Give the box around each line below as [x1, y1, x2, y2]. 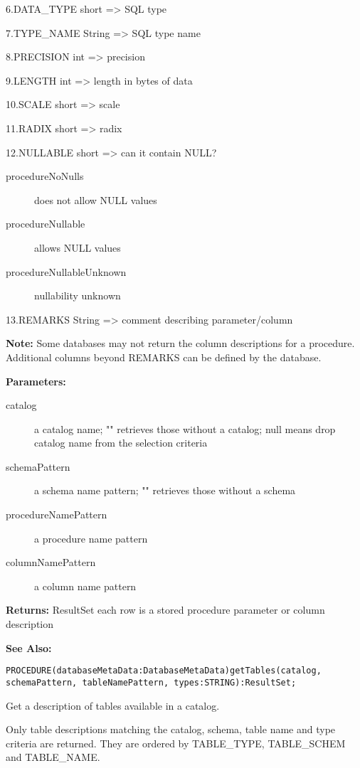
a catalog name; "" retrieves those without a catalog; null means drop [34, 421, 336, 436]
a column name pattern [34, 578, 137, 593]
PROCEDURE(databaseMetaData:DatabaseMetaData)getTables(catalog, [6, 666, 322, 676]
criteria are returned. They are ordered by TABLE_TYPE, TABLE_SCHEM [6, 735, 346, 750]
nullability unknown [34, 288, 121, 303]
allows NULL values [34, 240, 121, 255]
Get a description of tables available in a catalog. [6, 698, 220, 713]
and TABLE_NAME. [6, 750, 100, 764]
